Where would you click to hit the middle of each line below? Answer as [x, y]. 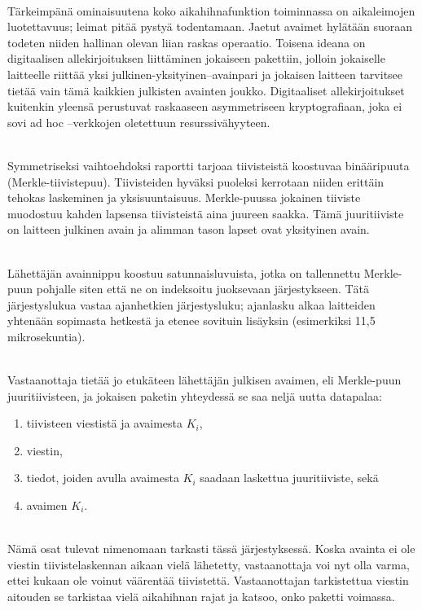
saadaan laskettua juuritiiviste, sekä [289, 478]
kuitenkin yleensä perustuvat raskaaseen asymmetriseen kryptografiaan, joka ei [205, 106]
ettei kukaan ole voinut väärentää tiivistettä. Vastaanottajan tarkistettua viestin [208, 580]
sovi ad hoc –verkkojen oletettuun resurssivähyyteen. [139, 122]
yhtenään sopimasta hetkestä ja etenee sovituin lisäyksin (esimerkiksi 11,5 [191, 320]
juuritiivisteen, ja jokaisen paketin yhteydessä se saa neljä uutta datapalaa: [195, 395]
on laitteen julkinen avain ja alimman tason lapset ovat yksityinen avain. [189, 229]
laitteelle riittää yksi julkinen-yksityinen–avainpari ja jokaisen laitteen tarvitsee [205, 74]
